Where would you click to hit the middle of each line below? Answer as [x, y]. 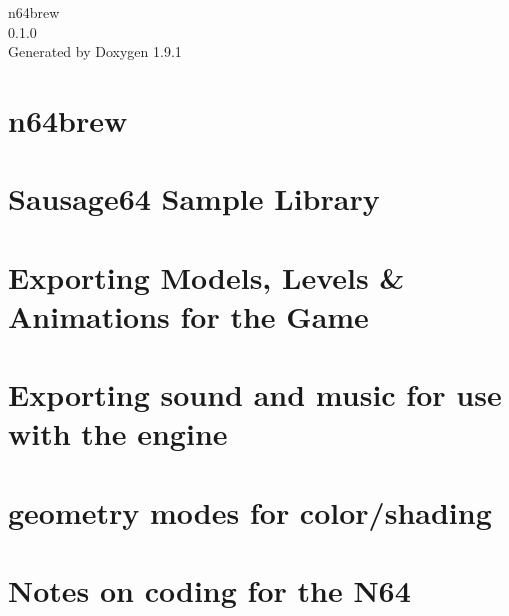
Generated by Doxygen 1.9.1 [95, 51]
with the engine [118, 433]
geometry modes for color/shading [250, 511]
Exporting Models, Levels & [206, 276]
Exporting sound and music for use [255, 394]
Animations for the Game [188, 315]
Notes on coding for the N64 [209, 590]
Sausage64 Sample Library [194, 198]
